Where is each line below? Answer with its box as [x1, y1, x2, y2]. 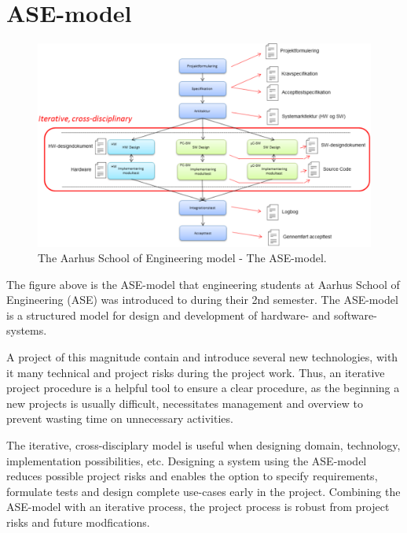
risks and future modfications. [6, 514, 150, 530]
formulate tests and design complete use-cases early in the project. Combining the [6, 483, 401, 499]
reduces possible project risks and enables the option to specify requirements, [6, 468, 378, 484]
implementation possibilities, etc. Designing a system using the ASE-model [6, 452, 367, 468]
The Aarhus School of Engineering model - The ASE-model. [38, 250, 327, 266]
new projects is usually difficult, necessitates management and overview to [6, 394, 363, 411]
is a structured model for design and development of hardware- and [6, 306, 331, 323]
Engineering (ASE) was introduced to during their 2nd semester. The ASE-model [6, 291, 398, 308]
